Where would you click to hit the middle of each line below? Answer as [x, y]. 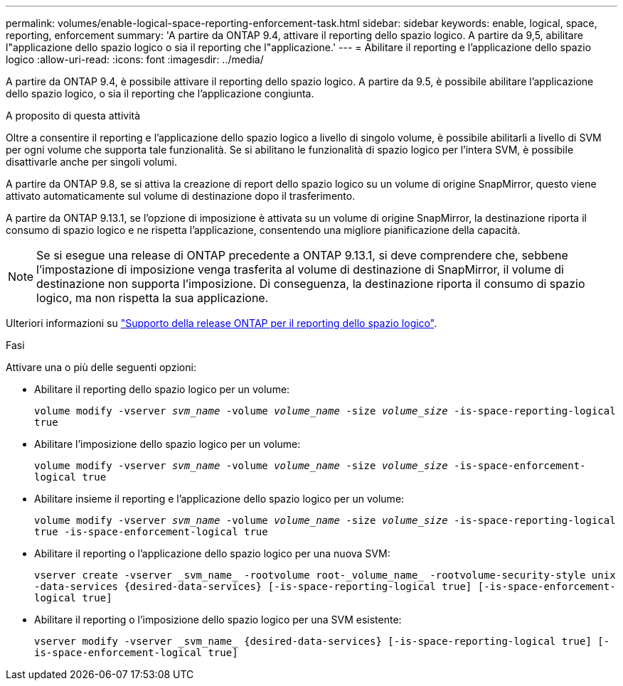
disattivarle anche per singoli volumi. [91, 162]
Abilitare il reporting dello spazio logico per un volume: [162, 389]
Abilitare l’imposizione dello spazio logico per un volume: [167, 444]
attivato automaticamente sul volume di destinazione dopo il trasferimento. [181, 196]
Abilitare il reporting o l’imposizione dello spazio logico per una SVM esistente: [218, 620]
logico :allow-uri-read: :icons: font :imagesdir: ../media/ [135, 59]
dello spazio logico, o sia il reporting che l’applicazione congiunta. [160, 93]
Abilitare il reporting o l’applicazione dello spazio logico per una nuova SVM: [212, 553]
